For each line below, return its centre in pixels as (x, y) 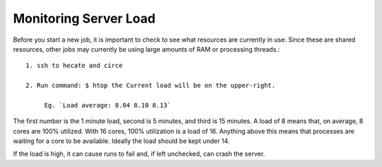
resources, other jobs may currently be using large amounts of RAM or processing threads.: (146, 49)
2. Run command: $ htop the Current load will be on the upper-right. (151, 86)
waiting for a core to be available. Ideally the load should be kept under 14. (121, 141)
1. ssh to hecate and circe (74, 66)
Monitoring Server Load (84, 18)
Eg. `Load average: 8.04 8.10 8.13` (108, 105)
